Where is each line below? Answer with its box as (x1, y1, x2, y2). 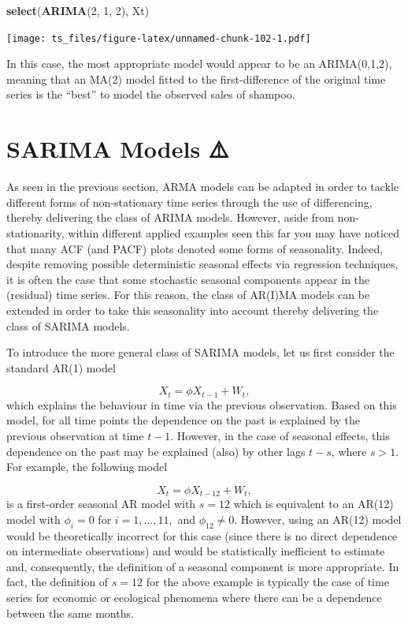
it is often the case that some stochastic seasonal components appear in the (6, 271, 370, 287)
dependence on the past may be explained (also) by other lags (6, 443, 306, 459)
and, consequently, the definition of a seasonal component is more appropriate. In (6, 558, 399, 574)
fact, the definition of (6, 574, 109, 590)
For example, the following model (6, 458, 168, 475)
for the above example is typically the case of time (146, 574, 389, 590)
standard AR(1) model (6, 359, 116, 376)
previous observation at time (6, 427, 144, 443)
